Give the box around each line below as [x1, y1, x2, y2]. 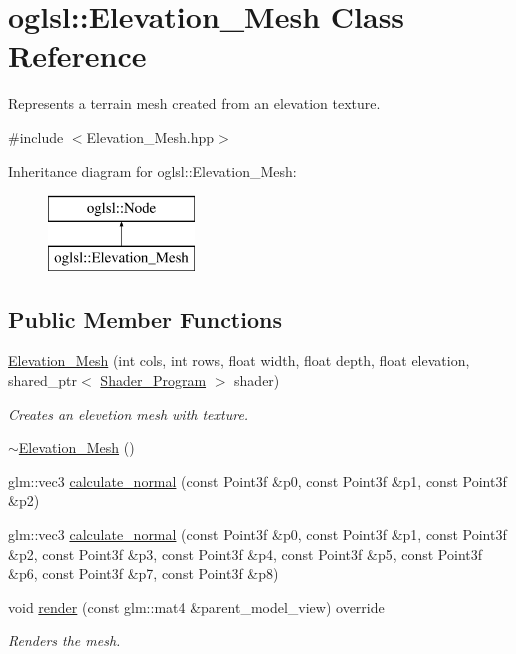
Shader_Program [100, 370, 207, 391]
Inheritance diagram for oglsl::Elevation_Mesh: [8, 160, 297, 181]
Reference [8, 35, 147, 76]
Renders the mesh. [8, 630, 121, 651]
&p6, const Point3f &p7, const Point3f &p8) [8, 563, 279, 584]
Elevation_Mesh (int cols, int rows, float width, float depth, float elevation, [8, 350, 470, 371]
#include [8, 126, 64, 147]
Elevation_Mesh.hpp [86, 126, 215, 147]
